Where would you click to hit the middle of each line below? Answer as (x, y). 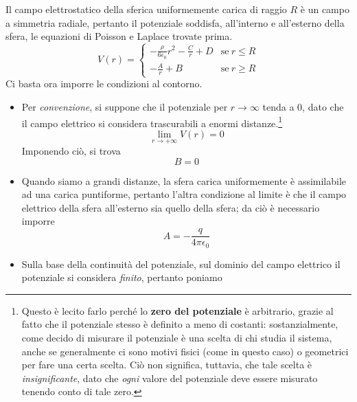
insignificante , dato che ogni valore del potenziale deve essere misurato (170, 378)
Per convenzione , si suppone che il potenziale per (125, 107)
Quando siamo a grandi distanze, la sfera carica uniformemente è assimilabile (184, 180)
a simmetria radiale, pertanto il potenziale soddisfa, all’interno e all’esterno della (175, 22)
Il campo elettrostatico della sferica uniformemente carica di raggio (146, 9)
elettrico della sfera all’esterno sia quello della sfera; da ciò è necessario (171, 207)
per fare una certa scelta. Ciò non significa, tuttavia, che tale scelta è (167, 365)
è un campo (325, 9)
